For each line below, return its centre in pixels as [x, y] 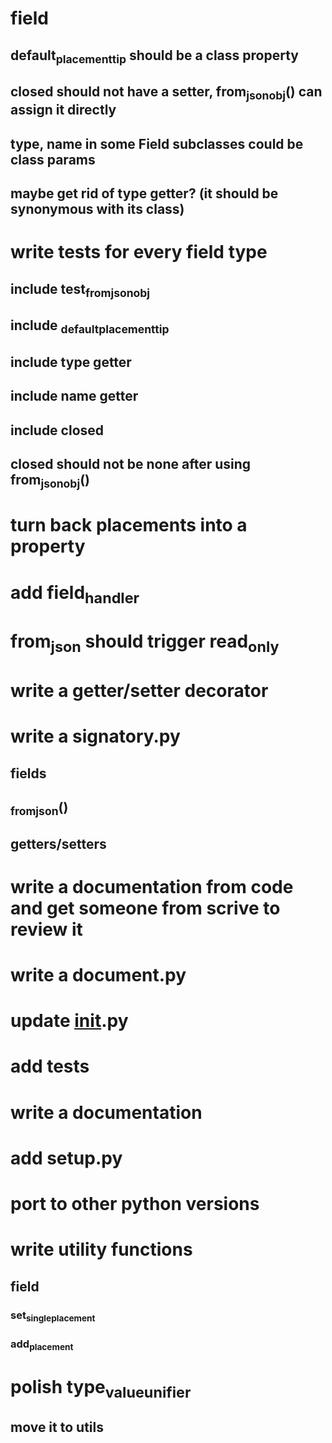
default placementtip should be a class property [154, 56]
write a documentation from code [152, 886]
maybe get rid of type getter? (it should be [144, 193]
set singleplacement [53, 1316]
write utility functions [101, 1249]
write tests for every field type [139, 252]
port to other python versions [135, 1204]
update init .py [69, 1021]
